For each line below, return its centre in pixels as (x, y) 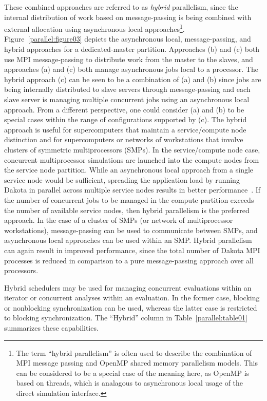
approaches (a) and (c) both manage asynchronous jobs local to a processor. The (131, 69)
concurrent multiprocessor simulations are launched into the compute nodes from (132, 159)
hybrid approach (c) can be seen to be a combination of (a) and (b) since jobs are (133, 79)
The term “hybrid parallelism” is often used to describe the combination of (134, 352)
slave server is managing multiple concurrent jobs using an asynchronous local (127, 99)
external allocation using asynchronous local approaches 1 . (94, 28)
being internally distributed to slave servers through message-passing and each (127, 89)
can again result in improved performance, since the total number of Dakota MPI (132, 250)
